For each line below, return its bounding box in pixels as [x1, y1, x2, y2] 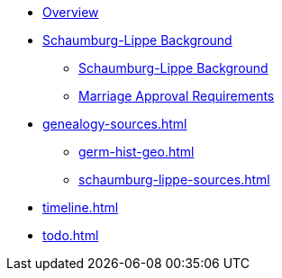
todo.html [42, 228, 99, 243]
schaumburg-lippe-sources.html [78, 172, 270, 187]
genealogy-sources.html [42, 116, 187, 131]
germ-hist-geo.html [78, 144, 195, 159]
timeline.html [42, 200, 119, 215]
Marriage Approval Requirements [78, 88, 275, 103]
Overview [42, 4, 99, 20]
